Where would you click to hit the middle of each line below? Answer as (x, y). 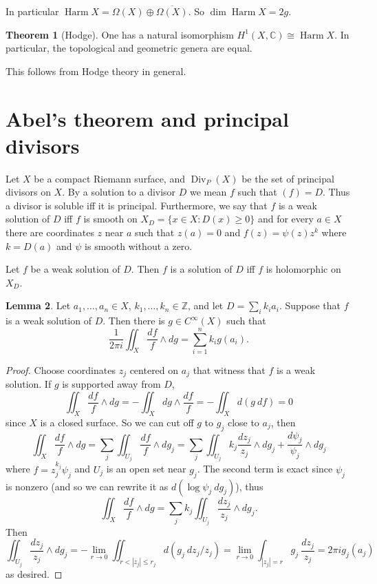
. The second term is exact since (265, 469)
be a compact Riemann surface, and (109, 178)
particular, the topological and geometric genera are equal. (129, 48)
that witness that (229, 369)
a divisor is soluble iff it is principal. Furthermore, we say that (137, 205)
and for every (286, 219)
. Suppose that (310, 305)
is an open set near (146, 469)
